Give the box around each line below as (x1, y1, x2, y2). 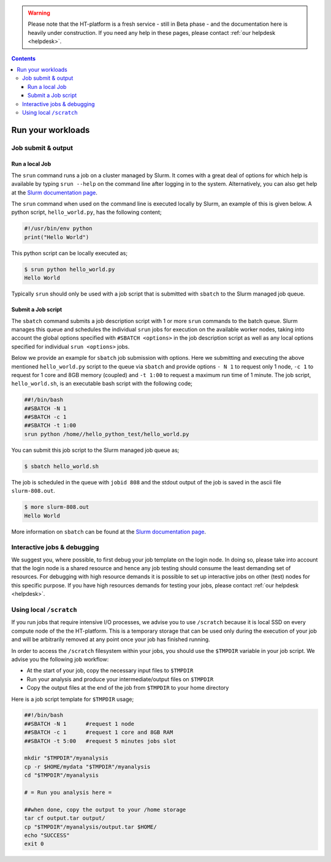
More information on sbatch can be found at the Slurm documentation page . (11, 528, 207, 535)
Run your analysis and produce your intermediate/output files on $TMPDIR (26, 675, 214, 683)
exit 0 (24, 841, 44, 847)
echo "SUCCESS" (24, 831, 70, 839)
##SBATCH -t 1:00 (24, 422, 77, 429)
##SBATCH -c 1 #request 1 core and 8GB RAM (24, 729, 173, 736)
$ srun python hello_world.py (24, 265, 115, 273)
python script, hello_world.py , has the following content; (11, 208, 162, 216)
